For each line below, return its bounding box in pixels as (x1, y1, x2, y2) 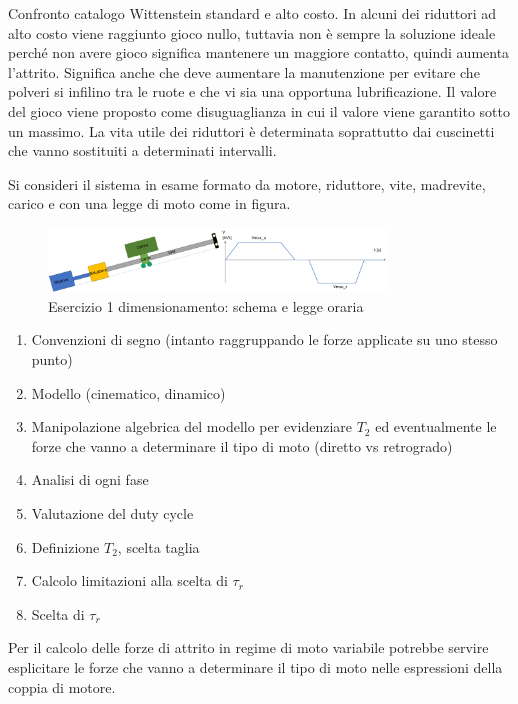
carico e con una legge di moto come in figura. (8, 193, 291, 214)
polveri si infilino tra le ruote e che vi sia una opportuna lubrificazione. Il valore (8, 81, 497, 102)
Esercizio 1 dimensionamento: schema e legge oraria (48, 295, 364, 316)
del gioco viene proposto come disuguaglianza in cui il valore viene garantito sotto (8, 100, 511, 121)
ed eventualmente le (375, 416, 497, 437)
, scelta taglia (117, 536, 200, 557)
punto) (31, 348, 73, 369)
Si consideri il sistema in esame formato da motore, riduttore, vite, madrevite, (8, 173, 486, 194)
